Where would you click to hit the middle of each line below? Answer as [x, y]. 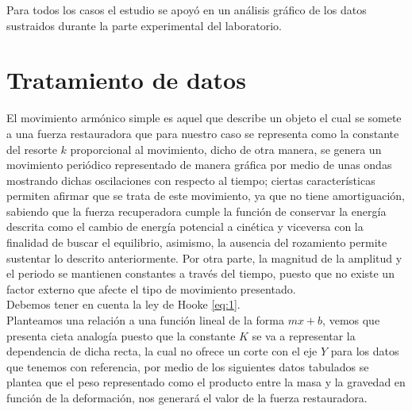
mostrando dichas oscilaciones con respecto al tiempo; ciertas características [191, 180]
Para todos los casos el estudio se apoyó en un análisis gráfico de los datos [187, 10]
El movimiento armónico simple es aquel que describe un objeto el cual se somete [204, 118]
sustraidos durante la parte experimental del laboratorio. [144, 25]
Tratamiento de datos [126, 80]
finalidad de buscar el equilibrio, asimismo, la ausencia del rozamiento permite [197, 242]
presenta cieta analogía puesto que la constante [121, 335]
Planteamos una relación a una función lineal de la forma [145, 320]
